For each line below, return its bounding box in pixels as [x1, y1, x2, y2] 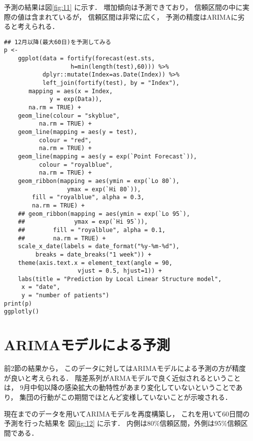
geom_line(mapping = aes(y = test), [18, 129, 138, 135]
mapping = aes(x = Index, [28, 87, 113, 95]
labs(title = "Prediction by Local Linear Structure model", [18, 275, 222, 283]
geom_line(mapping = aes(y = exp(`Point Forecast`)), [18, 153, 197, 160]
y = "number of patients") [21, 292, 109, 299]
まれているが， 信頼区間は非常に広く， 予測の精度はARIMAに [38, 11, 238, 22]
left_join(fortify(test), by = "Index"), [42, 79, 179, 87]
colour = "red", [39, 136, 92, 144]
